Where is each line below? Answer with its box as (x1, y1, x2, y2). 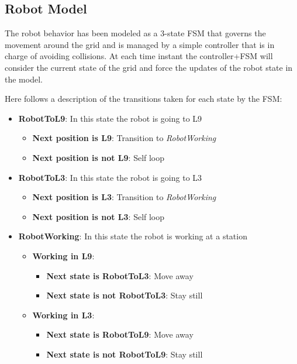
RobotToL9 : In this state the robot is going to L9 (18, 112, 202, 124)
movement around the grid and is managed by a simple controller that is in (5, 38, 275, 50)
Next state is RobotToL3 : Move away (46, 269, 194, 281)
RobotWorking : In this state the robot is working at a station (18, 230, 247, 242)
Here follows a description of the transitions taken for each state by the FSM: (5, 92, 282, 105)
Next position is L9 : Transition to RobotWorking (32, 132, 216, 144)
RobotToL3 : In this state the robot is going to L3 (18, 171, 202, 183)
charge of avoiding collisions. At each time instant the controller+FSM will (5, 50, 273, 62)
